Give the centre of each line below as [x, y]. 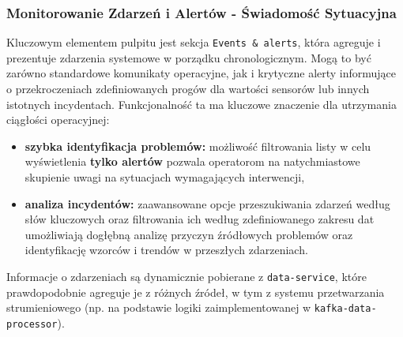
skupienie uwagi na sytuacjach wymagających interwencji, [165, 177]
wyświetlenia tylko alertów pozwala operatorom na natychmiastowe [192, 161]
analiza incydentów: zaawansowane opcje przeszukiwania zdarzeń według [207, 203]
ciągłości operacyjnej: [58, 120]
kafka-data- [345, 309]
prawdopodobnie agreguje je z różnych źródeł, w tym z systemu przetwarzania [196, 292]
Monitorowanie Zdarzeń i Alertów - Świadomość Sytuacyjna [201, 12]
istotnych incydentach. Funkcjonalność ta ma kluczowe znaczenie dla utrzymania [201, 104]
